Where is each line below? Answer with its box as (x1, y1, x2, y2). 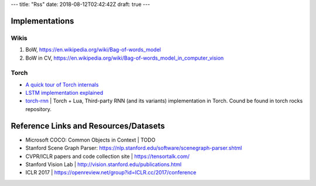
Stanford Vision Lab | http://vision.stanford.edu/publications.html (25, 161, 182, 168)
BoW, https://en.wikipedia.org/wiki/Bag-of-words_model (25, 46, 161, 53)
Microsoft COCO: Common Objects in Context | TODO (25, 136, 156, 143)
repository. (25, 105, 52, 112)
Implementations (11, 16, 74, 26)
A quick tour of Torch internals (25, 81, 99, 88)
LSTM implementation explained (25, 89, 104, 97)
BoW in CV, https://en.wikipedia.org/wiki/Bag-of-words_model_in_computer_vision (25, 54, 224, 61)
